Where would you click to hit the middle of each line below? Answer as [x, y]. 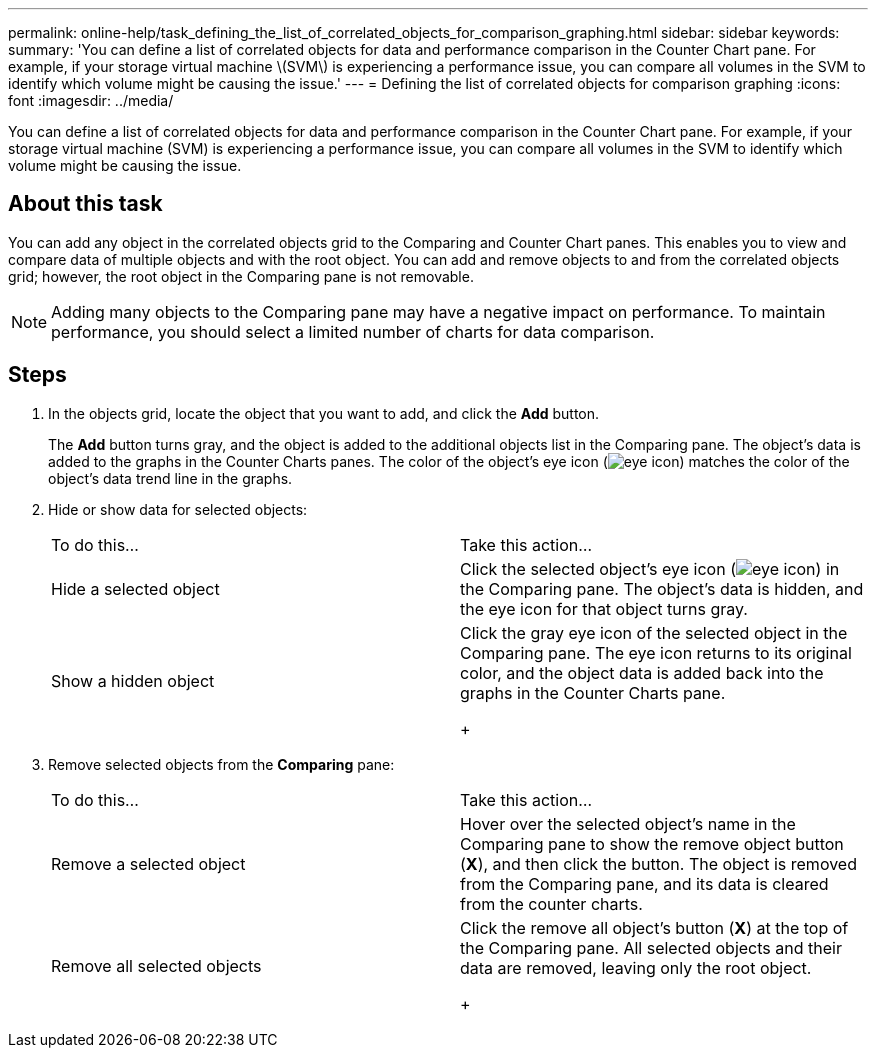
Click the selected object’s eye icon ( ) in [650, 568]
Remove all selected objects [156, 965]
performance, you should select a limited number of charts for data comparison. [353, 331]
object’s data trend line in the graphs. [170, 478]
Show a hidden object [133, 680]
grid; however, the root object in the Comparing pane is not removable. [241, 276]
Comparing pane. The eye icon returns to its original [656, 652]
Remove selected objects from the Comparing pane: [221, 764]
